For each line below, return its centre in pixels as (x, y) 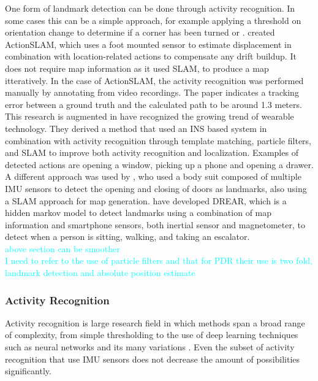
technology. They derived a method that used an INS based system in (136, 128)
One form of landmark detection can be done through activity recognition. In (150, 8)
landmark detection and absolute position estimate (100, 273)
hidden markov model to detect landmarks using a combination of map (138, 213)
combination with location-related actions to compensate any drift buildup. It (151, 56)
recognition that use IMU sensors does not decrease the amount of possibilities (153, 359)
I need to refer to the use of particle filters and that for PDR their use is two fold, (159, 260)
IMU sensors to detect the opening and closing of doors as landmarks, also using (156, 188)
